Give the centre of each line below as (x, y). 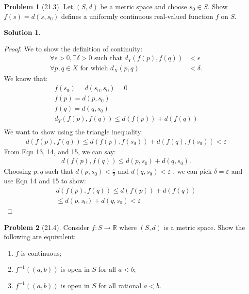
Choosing (18, 171)
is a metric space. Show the (204, 227)
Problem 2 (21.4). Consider (47, 227)
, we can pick (192, 171)
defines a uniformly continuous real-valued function (137, 16)
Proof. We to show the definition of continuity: (73, 48)
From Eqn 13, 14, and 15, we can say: (60, 151)
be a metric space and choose (144, 6)
